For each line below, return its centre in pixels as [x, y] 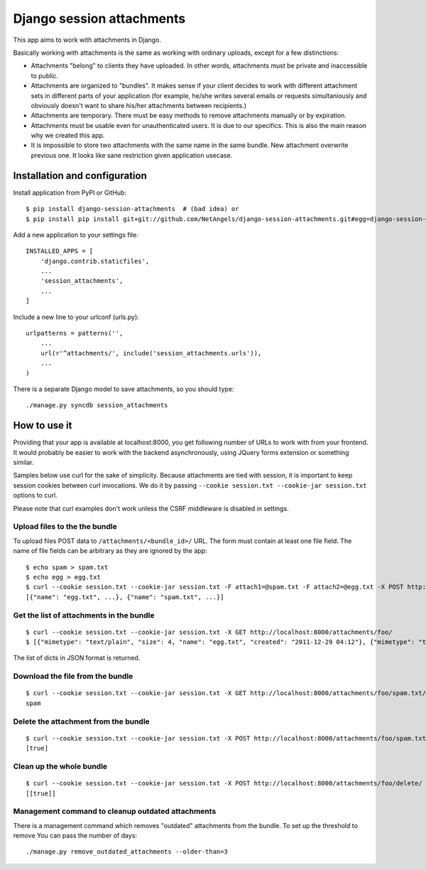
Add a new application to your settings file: [76, 235]
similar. [24, 463]
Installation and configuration [80, 175]
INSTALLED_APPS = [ [60, 251]
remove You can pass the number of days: [75, 836]
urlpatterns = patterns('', [75, 333]
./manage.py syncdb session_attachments [97, 406]
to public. [45, 75]
